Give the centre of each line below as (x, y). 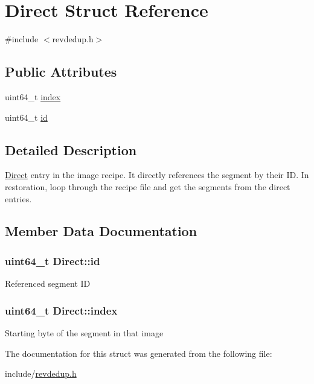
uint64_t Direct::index (61, 310)
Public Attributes (61, 72)
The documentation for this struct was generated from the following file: (139, 353)
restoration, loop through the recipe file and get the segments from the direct (148, 186)
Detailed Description (71, 149)
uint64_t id (26, 117)
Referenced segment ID (48, 283)
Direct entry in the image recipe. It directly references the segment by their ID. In (157, 175)
